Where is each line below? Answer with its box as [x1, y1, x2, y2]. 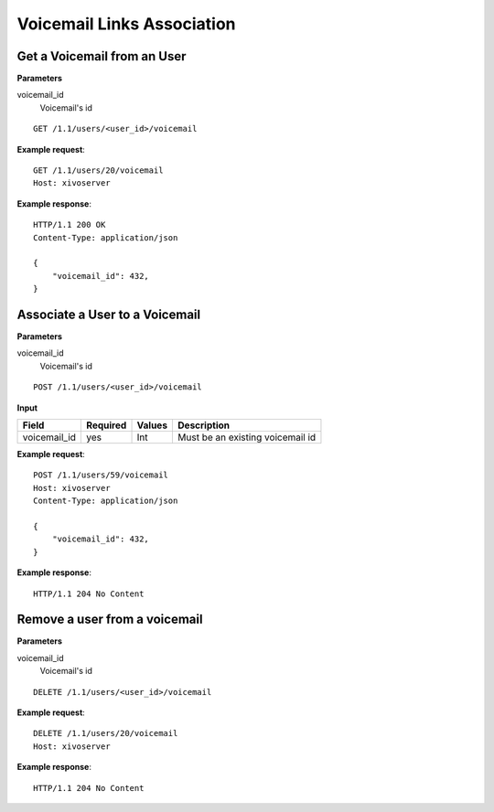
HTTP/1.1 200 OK [33, 219, 106, 230]
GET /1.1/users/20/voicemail [33, 166, 164, 176]
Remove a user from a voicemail [16, 612, 203, 627]
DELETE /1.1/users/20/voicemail [33, 728, 178, 739]
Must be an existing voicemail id [177, 431, 317, 443]
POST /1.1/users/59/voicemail [33, 470, 169, 480]
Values [136, 419, 168, 432]
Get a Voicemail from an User [16, 48, 187, 64]
